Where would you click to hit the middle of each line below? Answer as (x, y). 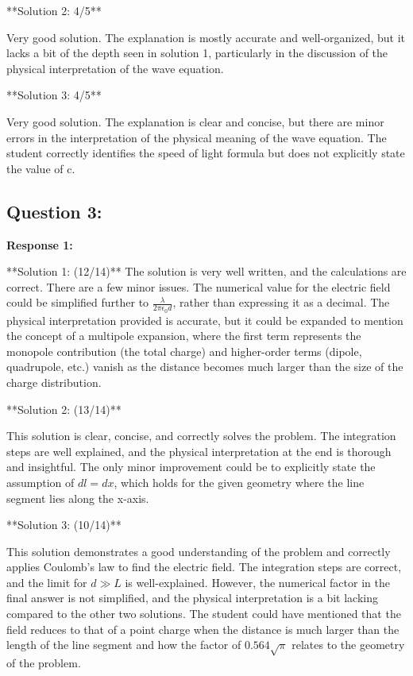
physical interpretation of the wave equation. (115, 68)
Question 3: (54, 211)
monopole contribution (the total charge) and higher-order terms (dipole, (184, 351)
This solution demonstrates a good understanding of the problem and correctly (199, 551)
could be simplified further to (78, 302)
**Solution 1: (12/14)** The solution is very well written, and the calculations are (206, 271)
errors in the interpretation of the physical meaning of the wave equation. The (197, 137)
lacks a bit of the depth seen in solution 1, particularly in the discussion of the (197, 53)
